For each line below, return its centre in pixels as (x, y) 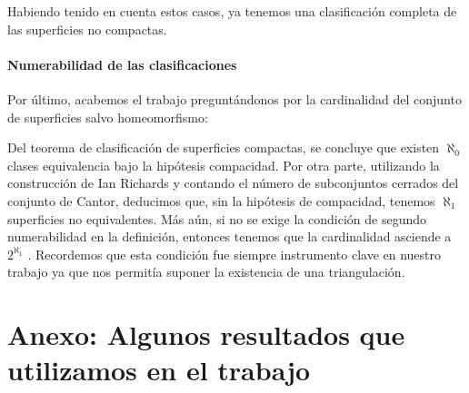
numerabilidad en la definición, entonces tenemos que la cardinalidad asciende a (230, 236)
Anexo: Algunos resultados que (206, 334)
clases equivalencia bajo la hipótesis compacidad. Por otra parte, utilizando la (224, 165)
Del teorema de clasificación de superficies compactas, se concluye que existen (224, 147)
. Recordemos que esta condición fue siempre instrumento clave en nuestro (234, 254)
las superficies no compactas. (87, 29)
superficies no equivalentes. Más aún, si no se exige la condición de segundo (217, 218)
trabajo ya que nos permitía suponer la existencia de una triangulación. (206, 272)
